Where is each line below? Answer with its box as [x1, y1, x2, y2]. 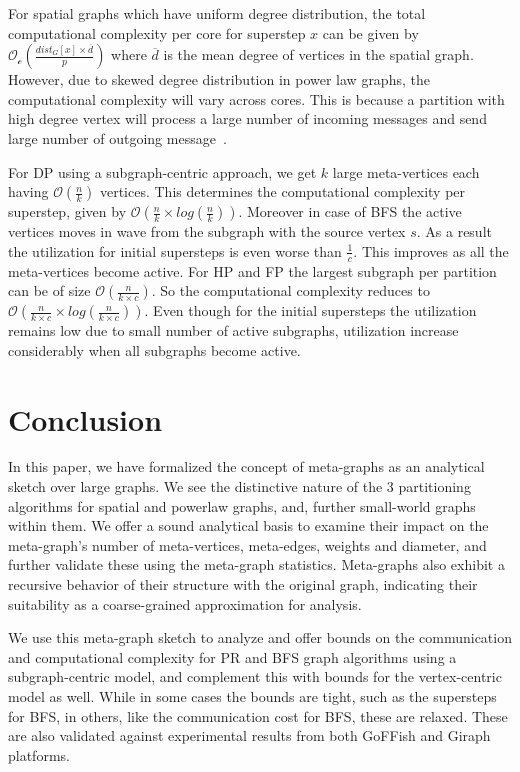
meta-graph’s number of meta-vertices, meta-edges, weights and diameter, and [8, 534, 487, 555]
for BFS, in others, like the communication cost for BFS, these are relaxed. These [8, 705, 508, 726]
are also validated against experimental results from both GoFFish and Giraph [8, 725, 491, 746]
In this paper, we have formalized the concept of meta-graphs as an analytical [8, 456, 485, 477]
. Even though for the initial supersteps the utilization [144, 300, 477, 321]
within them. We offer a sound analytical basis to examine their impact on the [8, 515, 489, 536]
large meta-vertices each [332, 161, 480, 182]
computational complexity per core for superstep [8, 22, 306, 43]
